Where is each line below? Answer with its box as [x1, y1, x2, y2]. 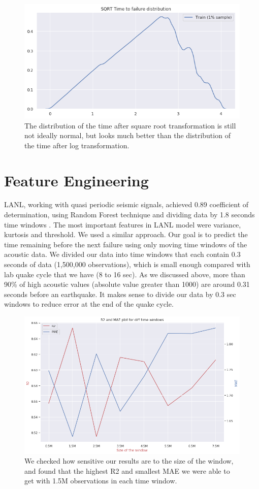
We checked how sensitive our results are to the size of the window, [24, 455, 234, 466]
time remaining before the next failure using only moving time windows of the [4, 239, 247, 249]
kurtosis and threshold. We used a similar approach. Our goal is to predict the [4, 229, 248, 240]
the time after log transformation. [24, 140, 129, 150]
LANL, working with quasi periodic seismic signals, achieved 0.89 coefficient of [4, 199, 249, 210]
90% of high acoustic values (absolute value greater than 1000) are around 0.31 [4, 279, 250, 289]
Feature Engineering [4, 170, 149, 190]
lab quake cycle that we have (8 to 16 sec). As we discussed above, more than [4, 269, 245, 279]
